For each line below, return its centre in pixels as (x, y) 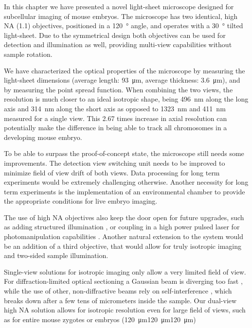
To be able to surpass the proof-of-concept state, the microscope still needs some (124, 153)
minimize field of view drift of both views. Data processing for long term (112, 172)
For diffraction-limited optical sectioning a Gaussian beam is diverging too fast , (123, 281)
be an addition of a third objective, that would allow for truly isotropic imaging (123, 246)
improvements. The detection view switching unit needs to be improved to (115, 163)
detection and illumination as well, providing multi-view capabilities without (118, 44)
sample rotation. (28, 54)
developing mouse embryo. (43, 137)
